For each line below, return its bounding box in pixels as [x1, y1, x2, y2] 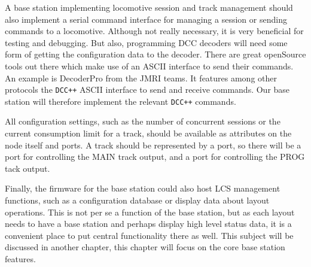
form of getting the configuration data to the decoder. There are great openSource [5, 48, 306, 60]
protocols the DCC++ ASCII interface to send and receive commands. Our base [5, 83, 290, 96]
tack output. [5, 162, 50, 174]
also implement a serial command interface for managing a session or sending [5, 13, 287, 25]
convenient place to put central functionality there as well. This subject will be [5, 229, 294, 241]
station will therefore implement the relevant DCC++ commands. [5, 95, 236, 107]
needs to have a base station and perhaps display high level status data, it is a [5, 217, 292, 230]
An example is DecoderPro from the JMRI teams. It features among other [5, 71, 277, 84]
